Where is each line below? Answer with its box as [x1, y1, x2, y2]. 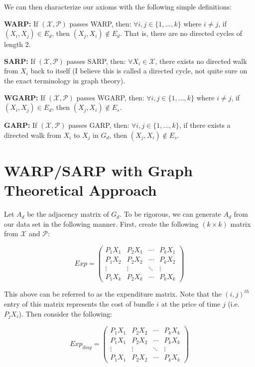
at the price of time [161, 299, 221, 309]
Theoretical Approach [4, 180, 157, 200]
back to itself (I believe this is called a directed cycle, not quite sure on [30, 65, 248, 76]
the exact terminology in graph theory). [4, 75, 126, 85]
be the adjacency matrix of [27, 209, 109, 219]
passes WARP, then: [69, 18, 131, 28]
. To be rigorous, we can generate [120, 209, 221, 219]
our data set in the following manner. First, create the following [4, 218, 199, 229]
